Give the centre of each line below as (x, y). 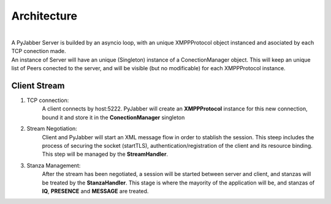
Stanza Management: (54, 166)
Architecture (44, 16)
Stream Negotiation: (52, 129)
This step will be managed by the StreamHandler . (105, 154)
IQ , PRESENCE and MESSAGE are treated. (95, 191)
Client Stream (38, 86)
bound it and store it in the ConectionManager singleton (113, 117)
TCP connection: (48, 100)
